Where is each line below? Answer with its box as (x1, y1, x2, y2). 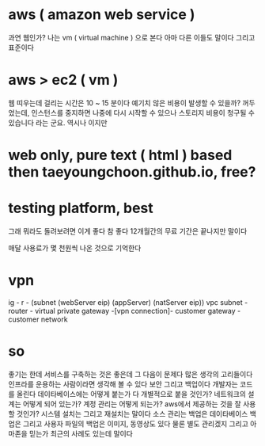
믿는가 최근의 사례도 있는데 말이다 (28, 429, 133, 438)
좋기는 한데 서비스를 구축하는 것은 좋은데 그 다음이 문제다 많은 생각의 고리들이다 (8, 369, 253, 379)
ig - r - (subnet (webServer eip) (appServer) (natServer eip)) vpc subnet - (8, 297, 248, 307)
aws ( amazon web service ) (8, 6, 195, 24)
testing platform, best (8, 200, 154, 217)
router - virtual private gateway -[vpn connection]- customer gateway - (8, 306, 241, 315)
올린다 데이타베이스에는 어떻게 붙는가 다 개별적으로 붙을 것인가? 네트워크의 (16, 389, 247, 398)
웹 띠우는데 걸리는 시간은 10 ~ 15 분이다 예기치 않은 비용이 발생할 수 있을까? (8, 97, 241, 108)
